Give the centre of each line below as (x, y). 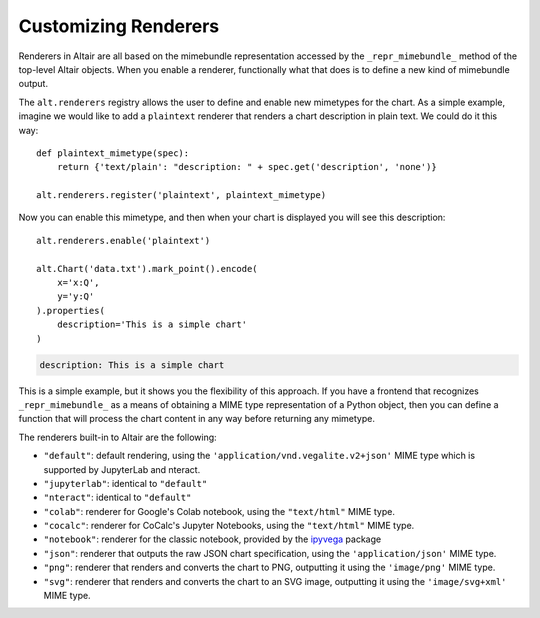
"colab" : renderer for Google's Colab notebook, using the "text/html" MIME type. (219, 511)
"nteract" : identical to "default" (117, 497)
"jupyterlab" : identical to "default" (125, 483)
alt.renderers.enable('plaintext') (123, 240)
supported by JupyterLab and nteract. (122, 469)
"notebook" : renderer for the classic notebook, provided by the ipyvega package (212, 539)
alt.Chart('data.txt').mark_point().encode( (147, 268)
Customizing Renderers (119, 26)
